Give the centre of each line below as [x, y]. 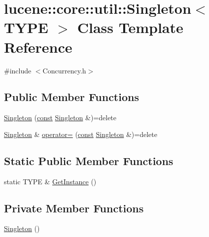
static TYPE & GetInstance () [50, 181]
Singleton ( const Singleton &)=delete [60, 118]
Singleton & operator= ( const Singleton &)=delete [81, 134]
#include [18, 70]
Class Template [130, 27]
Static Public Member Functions [89, 160]
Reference [38, 47]
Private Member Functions [74, 208]
